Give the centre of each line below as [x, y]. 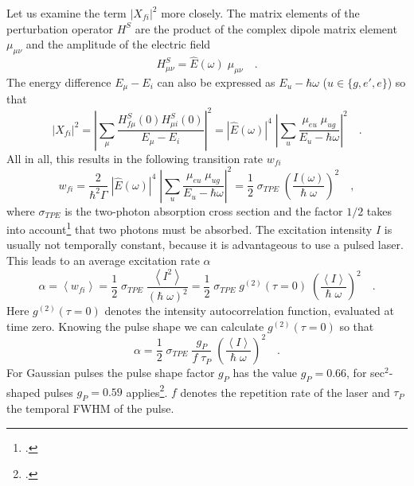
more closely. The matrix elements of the [260, 13]
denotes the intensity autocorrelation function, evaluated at [249, 311]
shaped [23, 392]
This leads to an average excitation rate [103, 260]
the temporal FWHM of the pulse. [90, 408]
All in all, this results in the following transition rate [135, 158]
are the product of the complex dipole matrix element [266, 28]
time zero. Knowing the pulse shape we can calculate [135, 326]
